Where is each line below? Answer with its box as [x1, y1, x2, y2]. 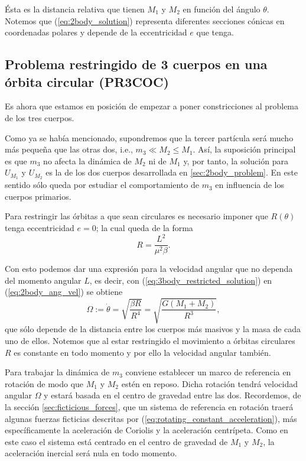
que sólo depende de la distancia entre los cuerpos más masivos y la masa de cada [5, 323, 301, 335]
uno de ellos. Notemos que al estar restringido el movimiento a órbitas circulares [5, 335, 295, 347]
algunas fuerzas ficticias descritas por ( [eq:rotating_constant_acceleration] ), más [5, 412, 297, 424]
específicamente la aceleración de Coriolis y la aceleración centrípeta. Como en [5, 424, 288, 436]
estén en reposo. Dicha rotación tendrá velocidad [121, 377, 298, 389]
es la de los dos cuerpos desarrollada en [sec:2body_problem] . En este [45, 166, 298, 178]
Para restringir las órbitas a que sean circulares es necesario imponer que [5, 210, 268, 222]
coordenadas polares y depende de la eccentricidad [5, 26, 187, 38]
